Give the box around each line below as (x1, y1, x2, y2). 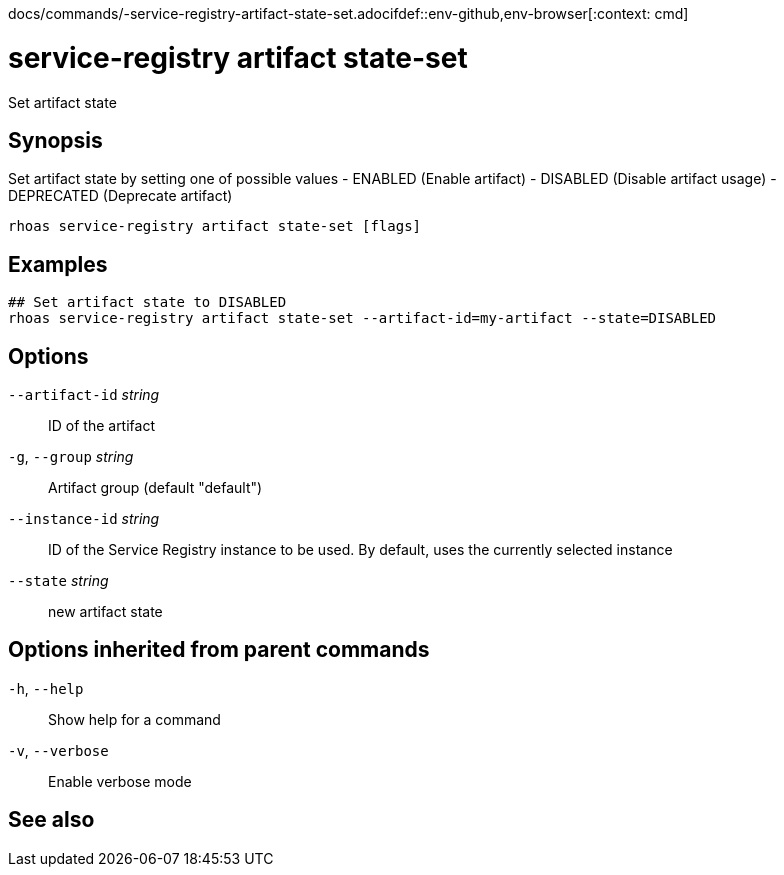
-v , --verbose (8, 741, 109, 759)
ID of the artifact (48, 417, 155, 435)
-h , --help (8, 679, 84, 697)
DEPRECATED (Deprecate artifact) (8, 187, 233, 205)
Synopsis (8, 127, 103, 153)
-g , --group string (8, 448, 134, 466)
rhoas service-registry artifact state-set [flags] (8, 218, 422, 235)
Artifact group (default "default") (48, 479, 263, 497)
